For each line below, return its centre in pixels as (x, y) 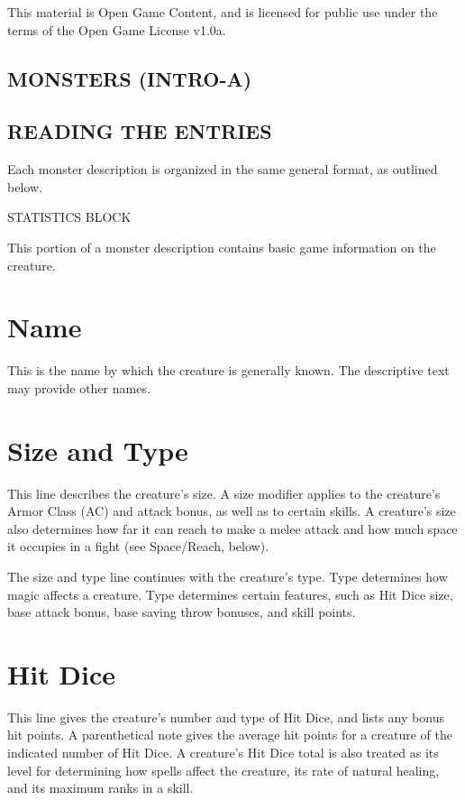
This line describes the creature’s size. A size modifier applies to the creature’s (224, 493)
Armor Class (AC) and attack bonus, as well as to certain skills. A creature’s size (232, 511)
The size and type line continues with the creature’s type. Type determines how (228, 576)
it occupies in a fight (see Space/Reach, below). (138, 546)
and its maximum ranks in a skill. (100, 788)
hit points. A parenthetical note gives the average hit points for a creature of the (230, 735)
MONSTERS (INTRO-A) (130, 78)
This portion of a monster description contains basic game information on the (222, 247)
